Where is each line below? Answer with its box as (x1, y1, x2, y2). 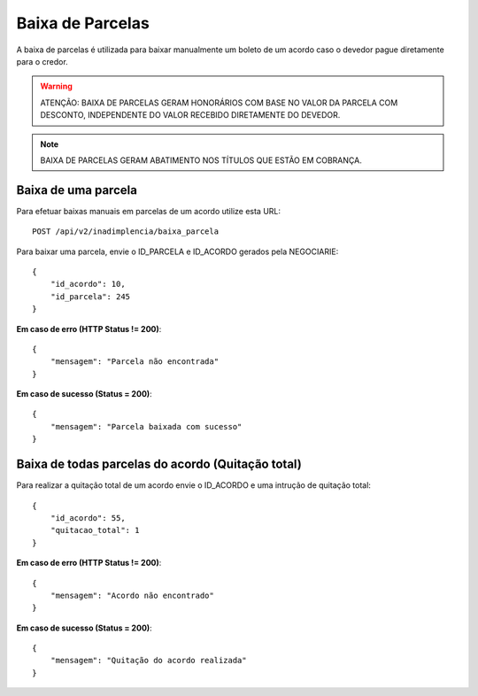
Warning (40, 81, 73, 92)
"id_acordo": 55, (50, 513, 126, 522)
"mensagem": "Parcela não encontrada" (50, 357, 220, 367)
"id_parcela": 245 (50, 291, 131, 301)
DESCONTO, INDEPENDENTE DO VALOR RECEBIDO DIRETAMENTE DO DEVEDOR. (40, 110, 341, 120)
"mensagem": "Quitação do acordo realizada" (50, 655, 247, 666)
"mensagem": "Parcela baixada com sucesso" (50, 421, 243, 431)
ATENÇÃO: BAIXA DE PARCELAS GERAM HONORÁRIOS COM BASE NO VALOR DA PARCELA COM (40, 97, 398, 108)
